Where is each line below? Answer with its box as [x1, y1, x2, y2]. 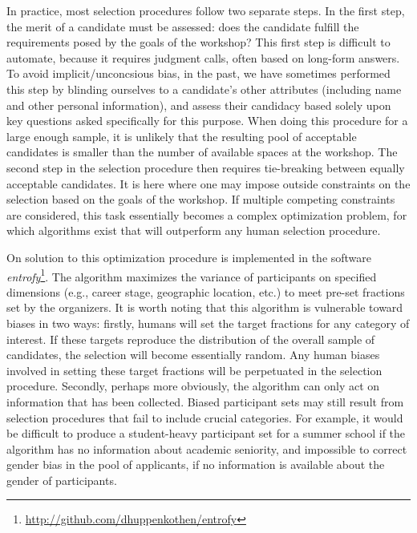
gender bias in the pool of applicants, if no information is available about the [6, 456, 385, 473]
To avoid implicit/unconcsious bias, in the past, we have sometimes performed [6, 65, 391, 82]
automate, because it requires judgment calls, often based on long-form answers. [6, 49, 400, 66]
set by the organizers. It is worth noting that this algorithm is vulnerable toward [6, 299, 403, 316]
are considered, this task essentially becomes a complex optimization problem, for [6, 206, 407, 223]
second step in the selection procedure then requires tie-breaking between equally [6, 159, 405, 176]
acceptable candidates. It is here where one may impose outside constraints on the [6, 175, 411, 192]
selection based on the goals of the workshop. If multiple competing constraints [6, 191, 395, 208]
